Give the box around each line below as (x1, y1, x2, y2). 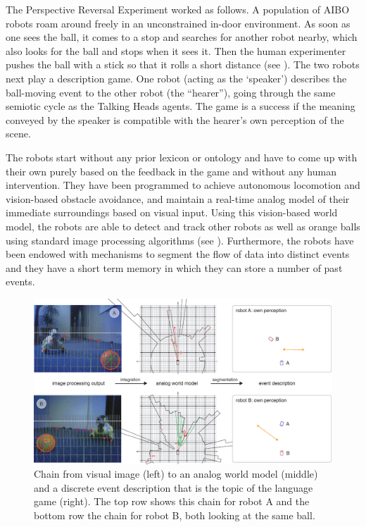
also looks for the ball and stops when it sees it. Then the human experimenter (6, 43, 346, 58)
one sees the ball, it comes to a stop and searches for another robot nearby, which (6, 30, 358, 44)
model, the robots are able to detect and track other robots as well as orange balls (6, 218, 360, 233)
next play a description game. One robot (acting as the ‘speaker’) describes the (6, 70, 347, 85)
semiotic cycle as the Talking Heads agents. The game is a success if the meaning (6, 99, 355, 113)
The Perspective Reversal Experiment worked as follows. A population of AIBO (6, 2, 350, 16)
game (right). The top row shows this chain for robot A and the (34, 494, 310, 509)
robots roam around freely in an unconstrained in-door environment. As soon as (6, 15, 351, 30)
